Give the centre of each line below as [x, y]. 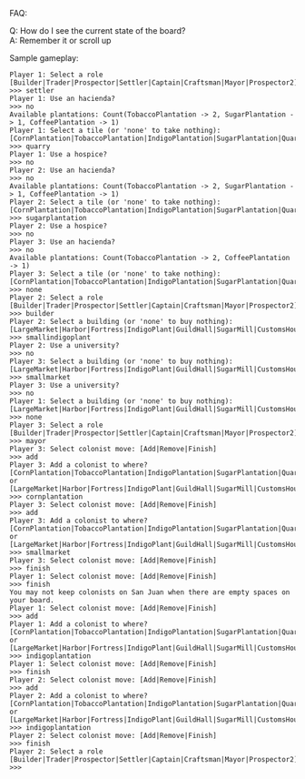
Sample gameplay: [44, 58]
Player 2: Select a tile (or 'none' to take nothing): [115, 202]
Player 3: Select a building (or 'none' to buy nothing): [121, 361]
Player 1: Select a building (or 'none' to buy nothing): [121, 401]
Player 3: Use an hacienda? [63, 242]
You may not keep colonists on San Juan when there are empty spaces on [150, 592]
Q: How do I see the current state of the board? [98, 30]
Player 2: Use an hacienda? [63, 170]
